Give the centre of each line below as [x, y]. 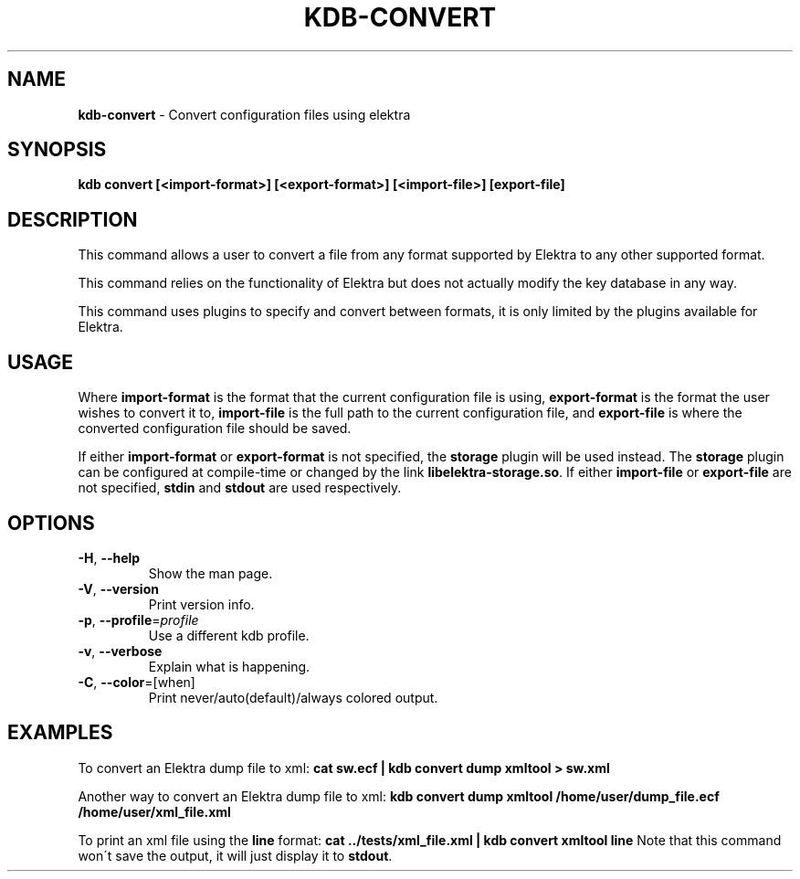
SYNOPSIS [57, 150]
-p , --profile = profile [138, 620]
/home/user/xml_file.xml [154, 811]
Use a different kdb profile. [229, 635]
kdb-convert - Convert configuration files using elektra [244, 114]
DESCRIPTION [73, 219]
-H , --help [109, 557]
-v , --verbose [120, 651]
